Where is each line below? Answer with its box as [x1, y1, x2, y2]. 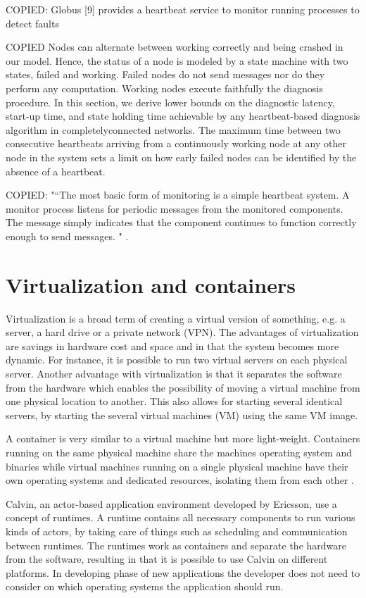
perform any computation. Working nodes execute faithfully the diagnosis [6, 80, 323, 95]
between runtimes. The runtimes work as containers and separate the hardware [6, 537, 347, 552]
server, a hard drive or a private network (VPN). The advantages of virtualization [6, 325, 359, 340]
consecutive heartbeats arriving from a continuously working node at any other [6, 136, 346, 151]
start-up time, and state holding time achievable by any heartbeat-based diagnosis [6, 108, 360, 123]
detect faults [6, 15, 59, 30]
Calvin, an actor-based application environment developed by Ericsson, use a [6, 496, 337, 511]
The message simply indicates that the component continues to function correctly [6, 215, 357, 230]
